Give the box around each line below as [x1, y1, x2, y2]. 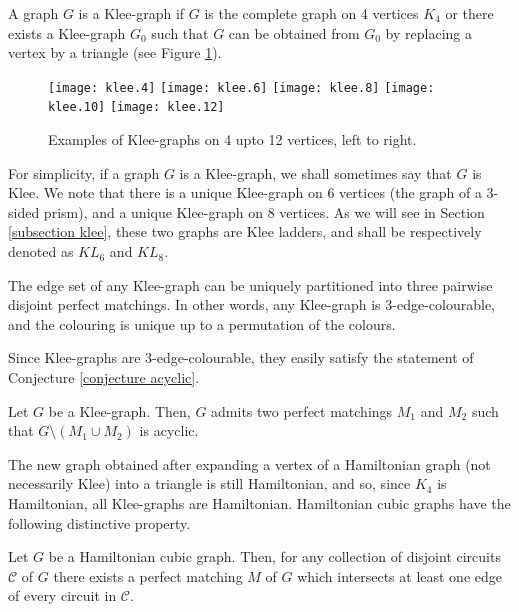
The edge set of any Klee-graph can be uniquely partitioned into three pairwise [8, 274, 493, 295]
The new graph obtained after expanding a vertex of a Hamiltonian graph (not [8, 453, 491, 474]
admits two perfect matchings [211, 400, 393, 421]
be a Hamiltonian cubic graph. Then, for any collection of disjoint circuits [48, 546, 501, 567]
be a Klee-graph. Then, [48, 400, 191, 421]
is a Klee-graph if [78, 3, 185, 23]
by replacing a [385, 22, 472, 43]
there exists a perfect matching [53, 565, 243, 586]
